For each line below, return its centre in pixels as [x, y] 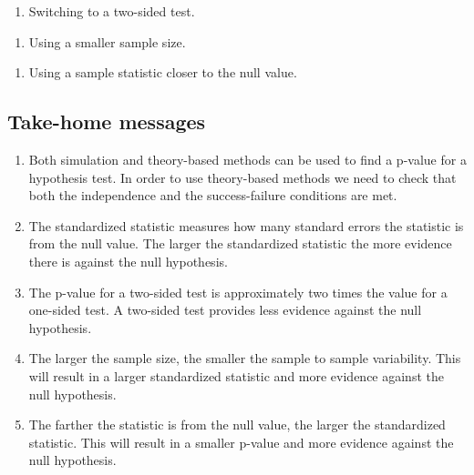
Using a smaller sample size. [107, 41]
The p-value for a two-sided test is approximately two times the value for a [238, 292]
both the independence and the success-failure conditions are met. [213, 195]
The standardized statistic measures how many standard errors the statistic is [246, 225]
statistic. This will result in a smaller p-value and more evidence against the [241, 442]
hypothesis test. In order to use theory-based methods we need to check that [242, 177]
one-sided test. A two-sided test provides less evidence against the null [225, 310]
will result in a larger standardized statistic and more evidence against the [236, 375]
